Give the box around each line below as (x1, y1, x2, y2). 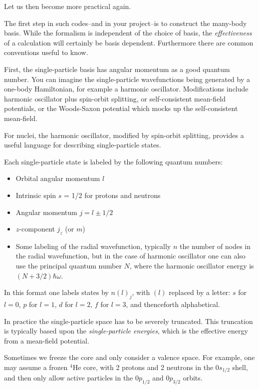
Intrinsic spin (15, 189, 56, 200)
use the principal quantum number (15, 260, 122, 271)
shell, (232, 362, 248, 372)
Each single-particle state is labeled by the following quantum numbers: (4, 156, 223, 166)
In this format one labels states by (4, 287, 109, 297)
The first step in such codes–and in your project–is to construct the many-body (4, 17, 247, 28)
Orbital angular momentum (15, 173, 100, 183)
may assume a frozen (4, 362, 68, 372)
